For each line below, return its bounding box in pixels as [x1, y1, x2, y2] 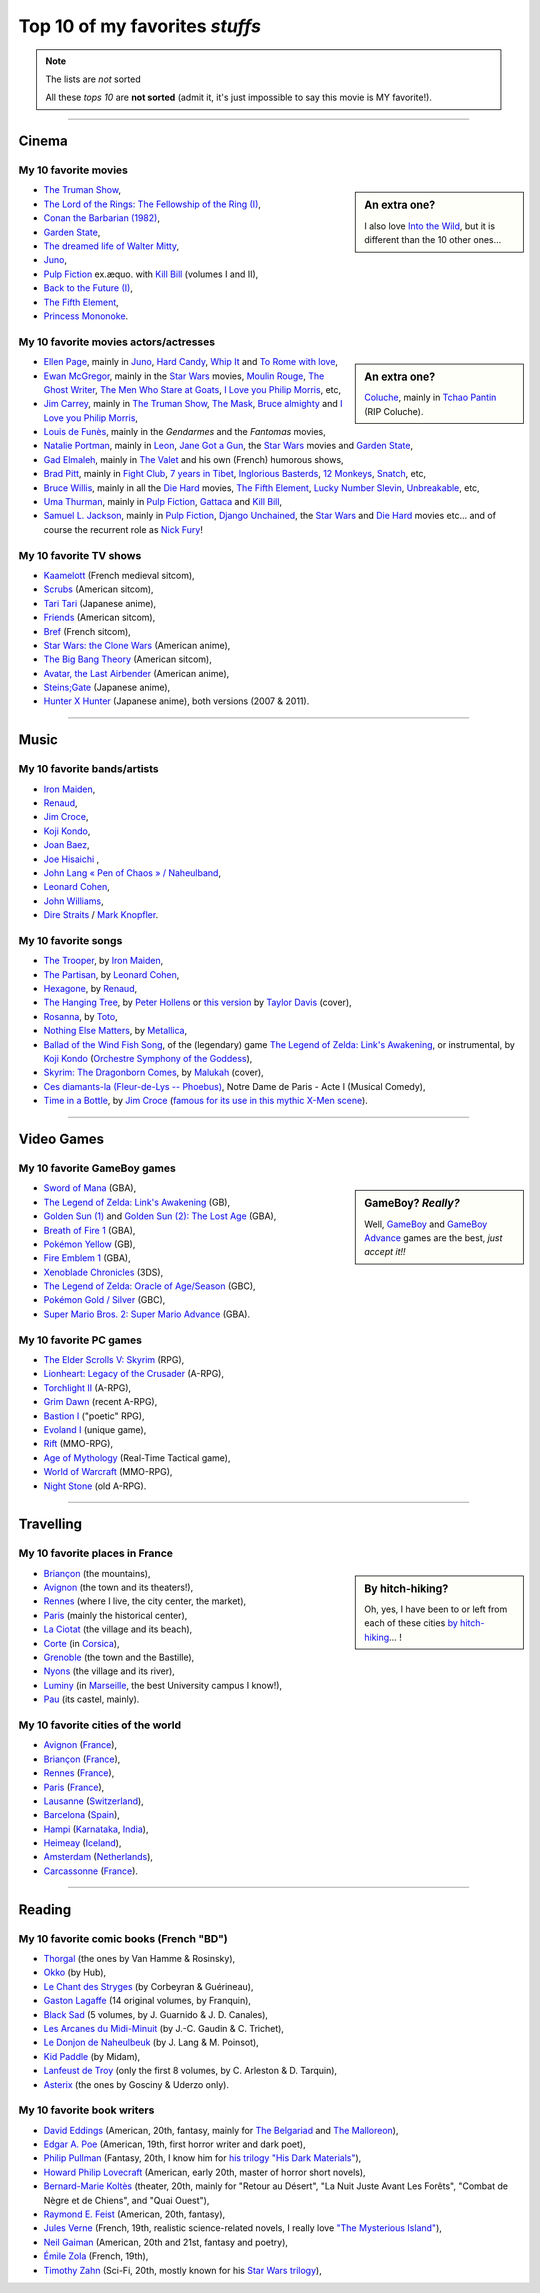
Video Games [18, 1131, 105, 1148]
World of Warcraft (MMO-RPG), [43, 1466, 173, 1478]
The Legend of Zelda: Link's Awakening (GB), [43, 1196, 230, 1208]
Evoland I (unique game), [43, 1423, 147, 1435]
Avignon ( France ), [43, 1739, 118, 1751]
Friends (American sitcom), [43, 611, 156, 624]
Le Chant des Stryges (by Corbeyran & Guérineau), [43, 1980, 254, 1992]
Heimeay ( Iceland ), [43, 1837, 122, 1849]
